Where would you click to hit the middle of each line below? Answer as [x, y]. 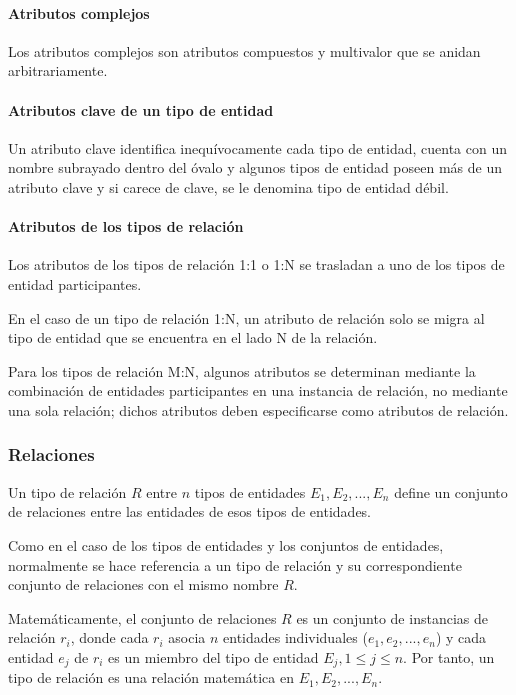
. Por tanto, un [449, 656]
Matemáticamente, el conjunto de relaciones [142, 617]
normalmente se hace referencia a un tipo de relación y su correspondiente [235, 564]
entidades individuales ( [295, 637]
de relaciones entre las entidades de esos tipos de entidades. [190, 511]
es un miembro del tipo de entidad [213, 656]
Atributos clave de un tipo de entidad [141, 109]
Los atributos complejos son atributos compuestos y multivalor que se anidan [244, 50]
